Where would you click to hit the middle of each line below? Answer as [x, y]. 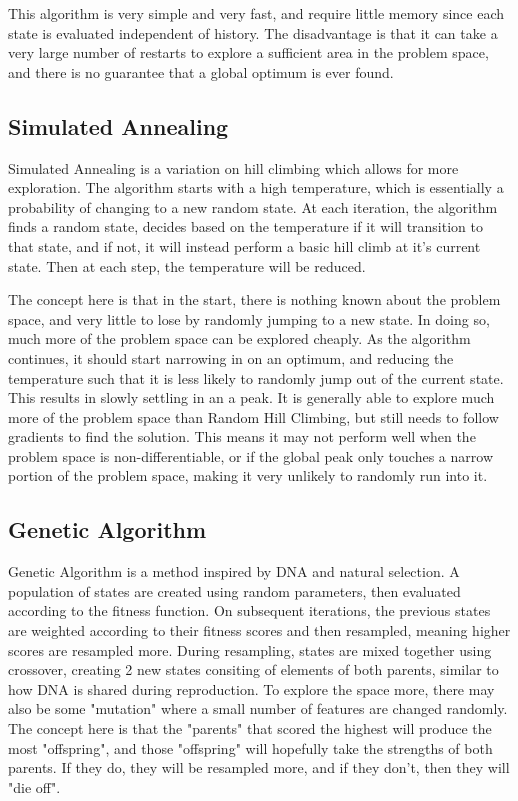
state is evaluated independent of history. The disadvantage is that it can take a [253, 32]
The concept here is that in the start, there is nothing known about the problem [254, 299]
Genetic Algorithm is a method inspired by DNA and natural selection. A [234, 571]
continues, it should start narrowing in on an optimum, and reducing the [231, 357]
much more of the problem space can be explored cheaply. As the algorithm [239, 338]
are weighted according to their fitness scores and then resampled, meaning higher [259, 630]
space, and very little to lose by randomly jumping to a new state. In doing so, [249, 318]
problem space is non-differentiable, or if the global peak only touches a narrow [250, 455]
